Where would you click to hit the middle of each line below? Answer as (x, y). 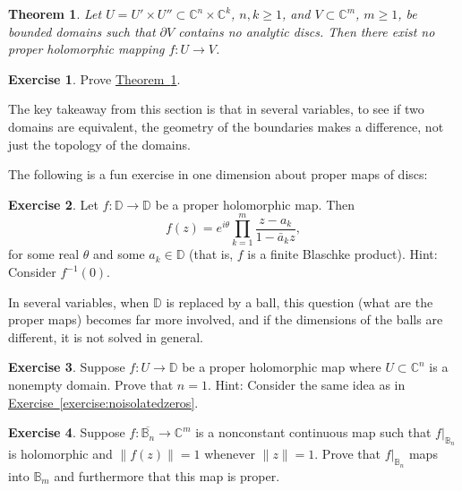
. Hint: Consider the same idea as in (306, 385)
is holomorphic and (60, 454)
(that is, (211, 254)
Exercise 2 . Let (53, 204)
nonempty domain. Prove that (91, 385)
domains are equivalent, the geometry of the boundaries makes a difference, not (226, 126)
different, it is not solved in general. (106, 336)
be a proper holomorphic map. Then (255, 204)
